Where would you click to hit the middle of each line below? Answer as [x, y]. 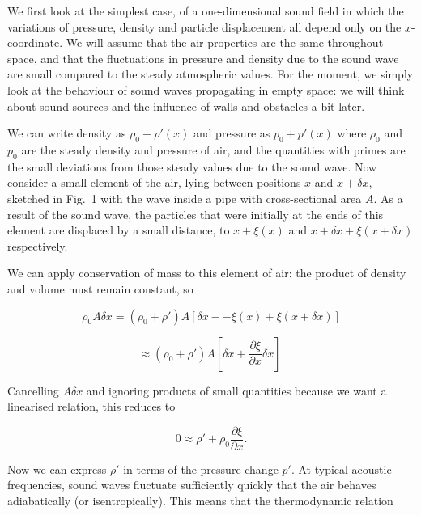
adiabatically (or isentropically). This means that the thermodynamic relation [200, 500]
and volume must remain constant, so [100, 288]
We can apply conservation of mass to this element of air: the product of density [207, 273]
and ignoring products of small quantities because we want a [236, 390]
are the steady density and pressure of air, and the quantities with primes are [213, 149]
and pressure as [232, 133]
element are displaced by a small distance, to [119, 230]
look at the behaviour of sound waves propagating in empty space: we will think [206, 89]
